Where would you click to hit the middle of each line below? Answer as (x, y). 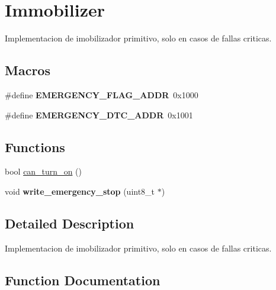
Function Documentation (83, 280)
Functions (35, 146)
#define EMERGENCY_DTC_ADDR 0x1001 (99, 115)
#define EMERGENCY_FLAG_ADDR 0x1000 (102, 94)
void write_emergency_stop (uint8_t (80, 191)
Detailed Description (70, 223)
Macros (28, 70)
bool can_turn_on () (43, 171)
